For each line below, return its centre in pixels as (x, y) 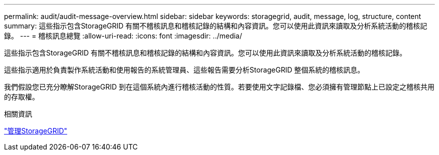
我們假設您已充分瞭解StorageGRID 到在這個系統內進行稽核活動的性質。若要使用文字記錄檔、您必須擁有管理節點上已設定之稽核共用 (219, 87)
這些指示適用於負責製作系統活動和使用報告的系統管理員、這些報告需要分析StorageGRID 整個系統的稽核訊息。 (184, 70)
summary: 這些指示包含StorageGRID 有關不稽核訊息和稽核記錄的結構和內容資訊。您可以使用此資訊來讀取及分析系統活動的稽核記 (216, 26)
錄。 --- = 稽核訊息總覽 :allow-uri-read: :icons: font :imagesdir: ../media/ (123, 36)
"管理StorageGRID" (36, 131)
